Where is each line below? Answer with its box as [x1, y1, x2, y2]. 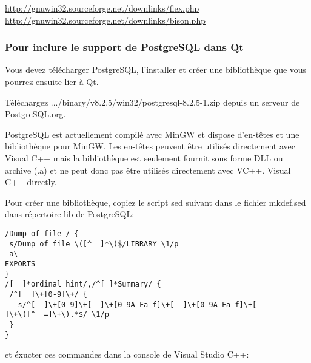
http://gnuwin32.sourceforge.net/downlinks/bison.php [5, 13, 206, 26]
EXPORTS [5, 259, 36, 268]
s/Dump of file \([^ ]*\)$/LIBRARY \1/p [9, 239, 179, 248]
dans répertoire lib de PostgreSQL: [5, 208, 135, 220]
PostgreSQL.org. [5, 107, 66, 120]
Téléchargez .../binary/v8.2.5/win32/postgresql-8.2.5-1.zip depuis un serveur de [5, 95, 300, 108]
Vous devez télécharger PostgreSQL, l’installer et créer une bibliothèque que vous [5, 63, 307, 76]
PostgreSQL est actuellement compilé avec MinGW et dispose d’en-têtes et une [5, 127, 299, 140]
